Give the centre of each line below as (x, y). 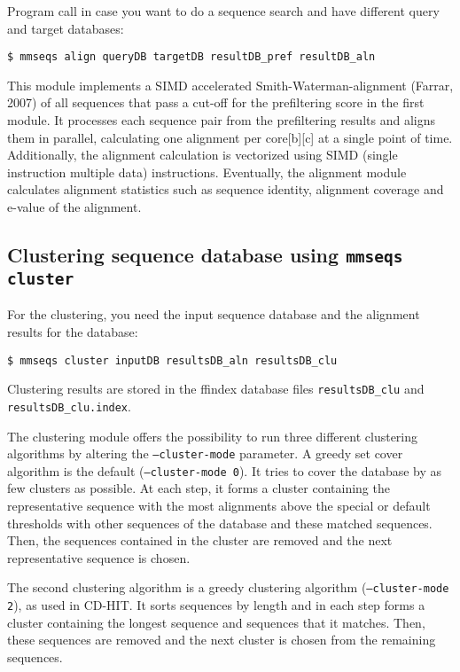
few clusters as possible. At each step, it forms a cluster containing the (199, 488)
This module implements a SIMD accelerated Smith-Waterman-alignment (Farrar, (230, 85)
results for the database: (73, 331)
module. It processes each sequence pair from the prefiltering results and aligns (221, 120)
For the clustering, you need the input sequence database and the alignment (214, 314)
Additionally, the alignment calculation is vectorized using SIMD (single (203, 155)
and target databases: (66, 28)
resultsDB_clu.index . (69, 406)
